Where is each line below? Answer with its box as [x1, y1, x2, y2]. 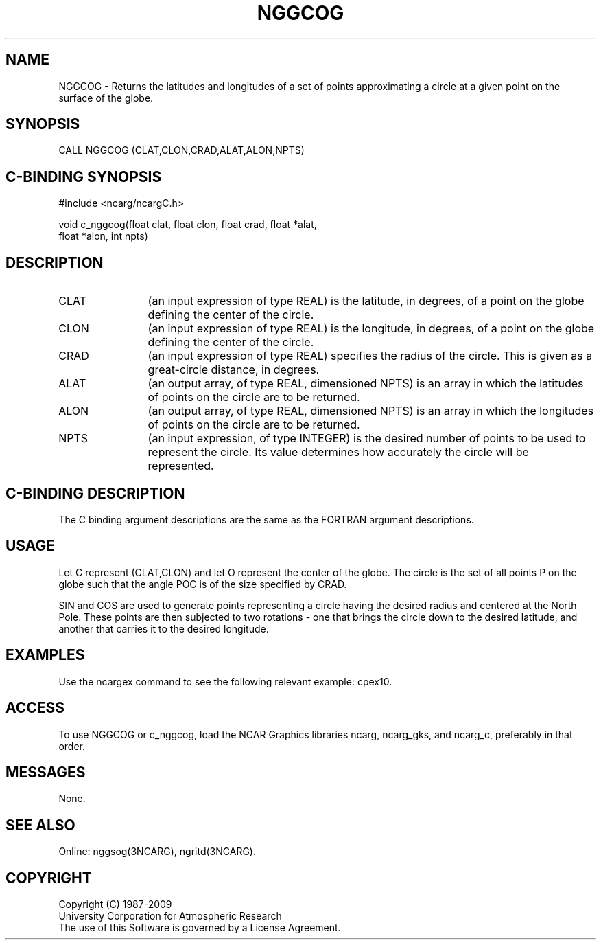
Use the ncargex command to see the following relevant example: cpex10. [58, 675, 392, 687]
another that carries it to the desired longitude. [58, 622, 269, 635]
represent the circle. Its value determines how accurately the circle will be [148, 445, 529, 459]
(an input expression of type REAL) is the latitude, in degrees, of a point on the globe [148, 294, 585, 308]
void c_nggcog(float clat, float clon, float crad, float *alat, [58, 218, 317, 231]
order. [58, 740, 85, 752]
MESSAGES [5, 763, 86, 781]
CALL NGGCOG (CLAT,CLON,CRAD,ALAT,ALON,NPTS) [58, 144, 305, 157]
